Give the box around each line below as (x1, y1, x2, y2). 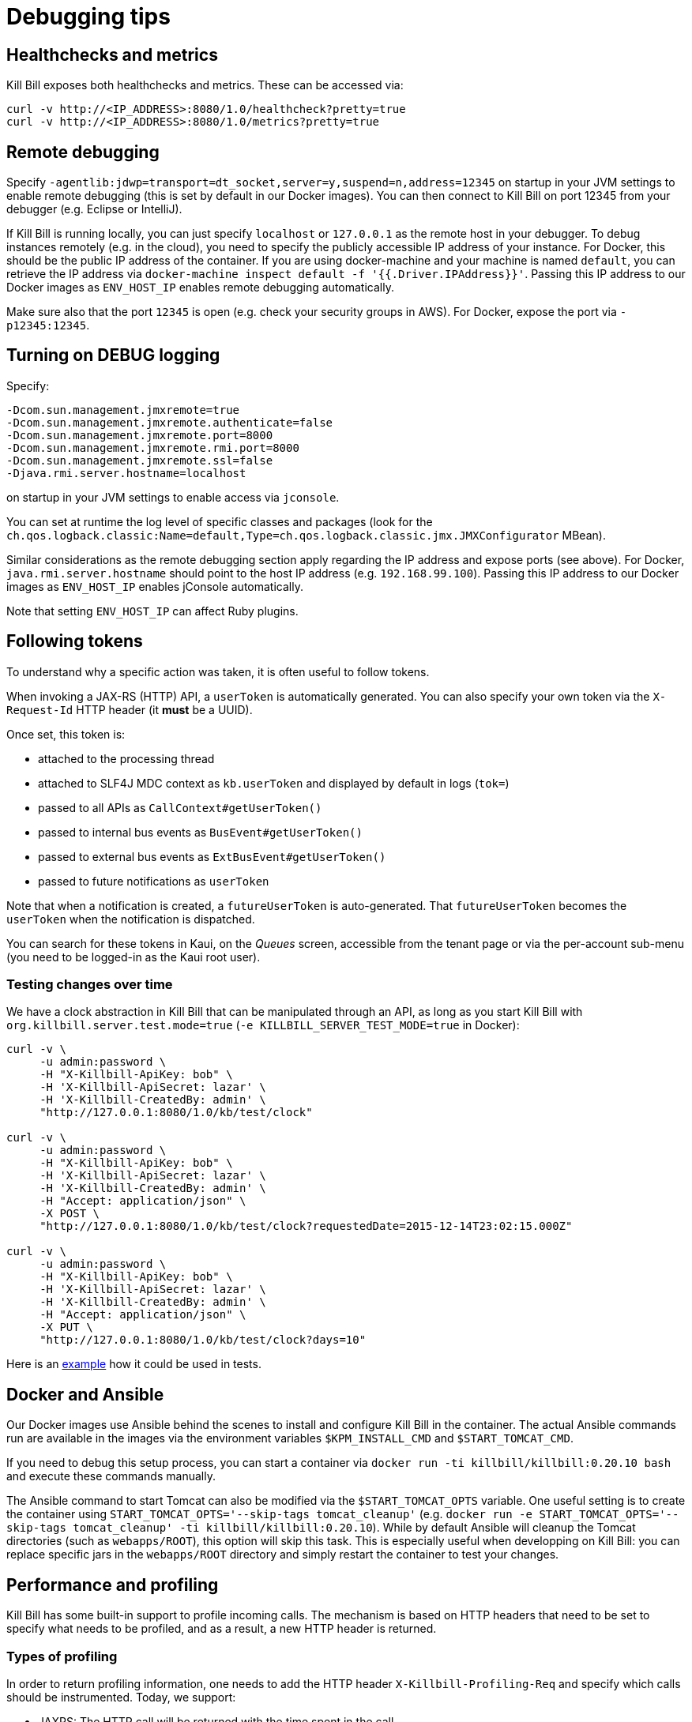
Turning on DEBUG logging (6, 345, 220, 366)
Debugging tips (6, 3, 171, 30)
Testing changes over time (6, 976, 173, 993)
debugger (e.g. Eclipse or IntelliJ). (6, 202, 182, 216)
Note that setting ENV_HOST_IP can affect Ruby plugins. (6, 603, 299, 618)
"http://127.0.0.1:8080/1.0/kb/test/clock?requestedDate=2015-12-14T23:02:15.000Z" (39, 1220, 573, 1233)
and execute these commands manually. (6, 1469, 216, 1483)
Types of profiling (6, 1648, 118, 1664)
